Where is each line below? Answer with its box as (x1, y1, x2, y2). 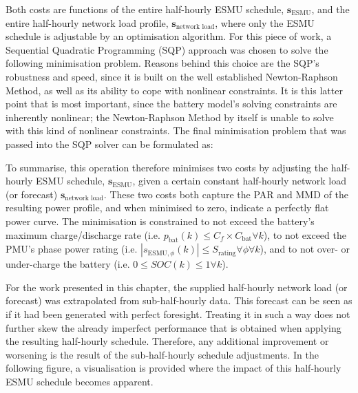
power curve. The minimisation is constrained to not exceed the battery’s (6, 213, 315, 228)
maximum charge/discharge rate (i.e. (6, 227, 160, 242)
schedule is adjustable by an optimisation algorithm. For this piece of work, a (6, 29, 332, 43)
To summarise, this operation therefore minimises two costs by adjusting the (6, 160, 328, 174)
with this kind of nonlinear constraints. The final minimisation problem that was (6, 123, 346, 138)
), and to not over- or (260, 242, 350, 256)
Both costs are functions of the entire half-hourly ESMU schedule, (6, 2, 284, 16)
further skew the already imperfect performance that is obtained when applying (6, 320, 341, 334)
